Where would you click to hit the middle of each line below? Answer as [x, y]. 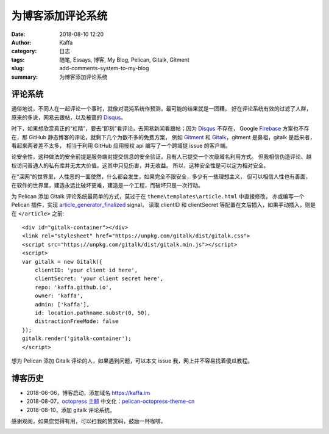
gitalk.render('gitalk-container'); [77, 338]
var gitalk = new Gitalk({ [62, 262]
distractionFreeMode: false [76, 321]
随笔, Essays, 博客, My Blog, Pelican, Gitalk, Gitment [125, 60]
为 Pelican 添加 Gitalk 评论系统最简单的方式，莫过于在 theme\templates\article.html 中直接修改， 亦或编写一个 [158, 196]
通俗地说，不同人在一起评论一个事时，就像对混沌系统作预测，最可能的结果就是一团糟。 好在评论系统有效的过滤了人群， [161, 109]
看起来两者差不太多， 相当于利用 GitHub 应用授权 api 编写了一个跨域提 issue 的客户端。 [121, 145]
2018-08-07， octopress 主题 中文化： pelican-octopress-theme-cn [111, 401]
